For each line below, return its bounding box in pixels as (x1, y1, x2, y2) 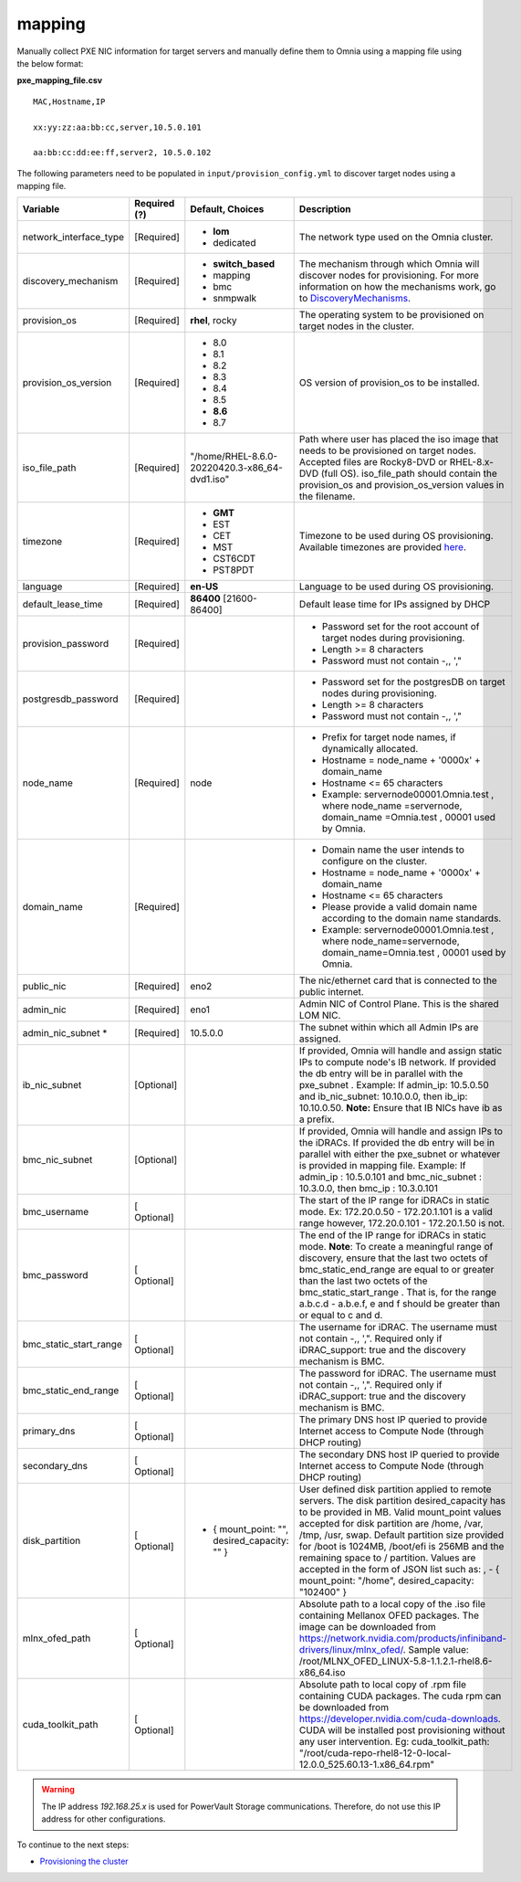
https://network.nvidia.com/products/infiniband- (298, 1632, 507, 1644)
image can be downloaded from (298, 1621, 437, 1634)
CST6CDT (213, 553, 256, 566)
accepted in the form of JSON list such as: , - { (298, 1563, 500, 1576)
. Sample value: (402, 1644, 469, 1656)
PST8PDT (213, 564, 255, 576)
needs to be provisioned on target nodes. (298, 444, 476, 457)
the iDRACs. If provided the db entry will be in (298, 1137, 495, 1149)
